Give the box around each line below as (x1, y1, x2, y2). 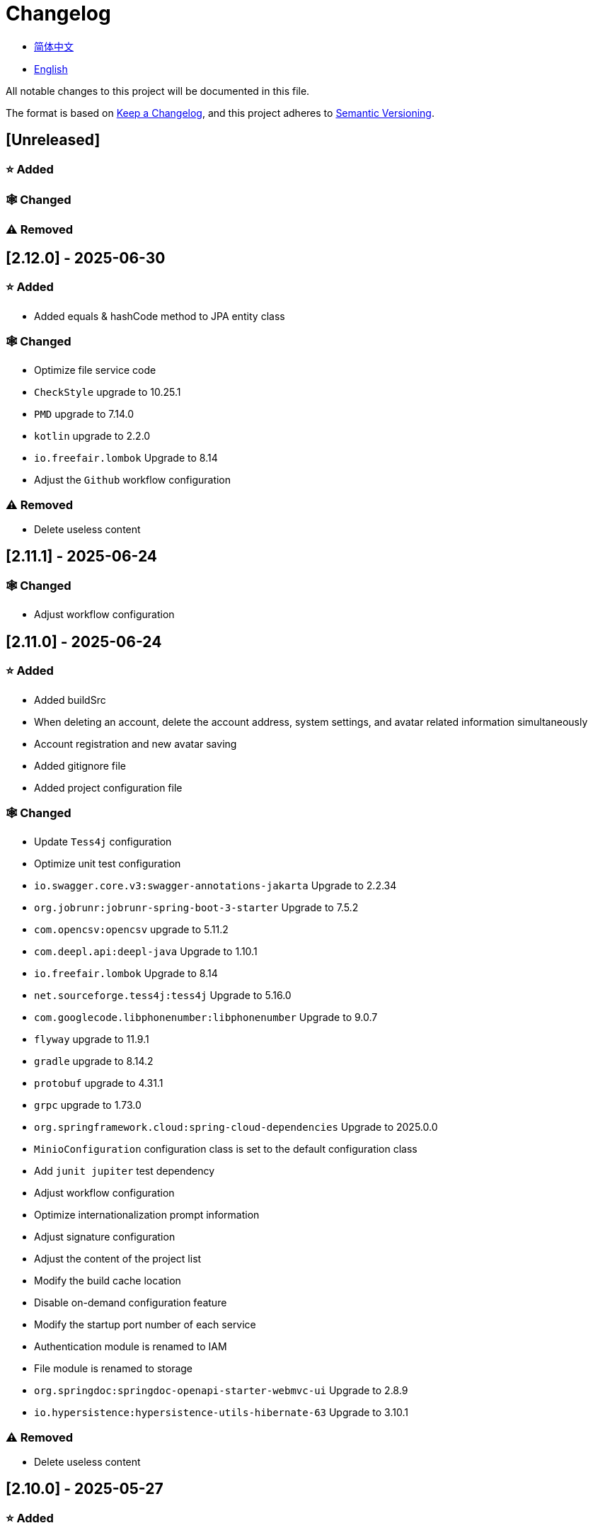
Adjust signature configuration (34, 1231, 175, 1243)
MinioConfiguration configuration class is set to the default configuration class (34, 1143, 418, 1156)
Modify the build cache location (34, 1275, 181, 1287)
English (34, 62, 68, 75)
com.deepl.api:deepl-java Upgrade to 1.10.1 (34, 945, 258, 958)
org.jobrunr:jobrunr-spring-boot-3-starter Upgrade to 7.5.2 (34, 901, 359, 914)
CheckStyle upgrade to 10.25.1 (34, 386, 181, 399)
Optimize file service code (34, 364, 156, 377)
